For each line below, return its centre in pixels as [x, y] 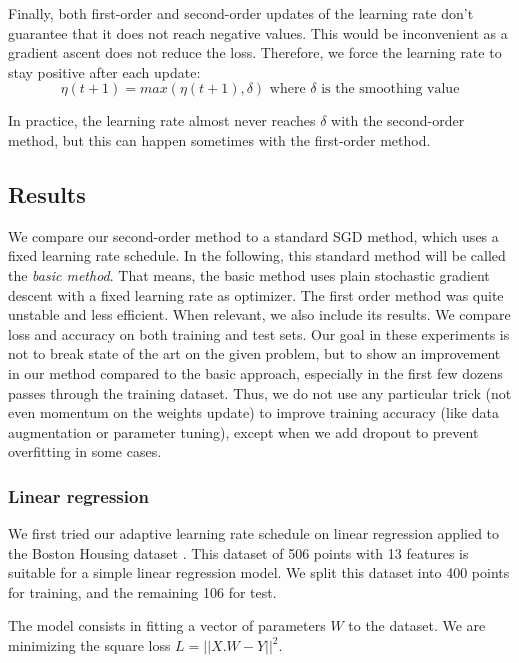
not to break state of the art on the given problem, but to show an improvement [254, 353]
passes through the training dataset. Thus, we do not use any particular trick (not [260, 392]
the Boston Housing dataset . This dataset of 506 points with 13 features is [238, 552]
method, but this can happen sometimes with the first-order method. [219, 139]
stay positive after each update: [104, 71]
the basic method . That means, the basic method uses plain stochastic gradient [249, 274]
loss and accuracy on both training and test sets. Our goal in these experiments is [259, 333]
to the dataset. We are [417, 625]
